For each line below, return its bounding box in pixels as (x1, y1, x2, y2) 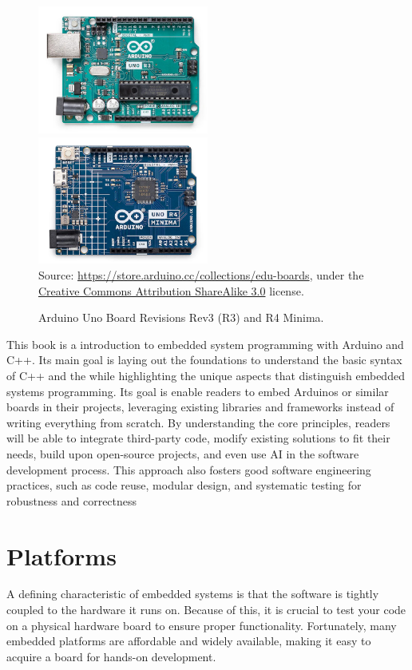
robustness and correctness (6, 492, 137, 509)
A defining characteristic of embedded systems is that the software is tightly (6, 585, 379, 602)
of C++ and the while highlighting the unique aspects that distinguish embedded (6, 367, 405, 383)
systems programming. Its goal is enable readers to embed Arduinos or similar (6, 383, 389, 399)
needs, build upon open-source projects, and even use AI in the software (6, 445, 359, 462)
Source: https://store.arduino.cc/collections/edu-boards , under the (38, 267, 364, 283)
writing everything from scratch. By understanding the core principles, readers (6, 414, 390, 430)
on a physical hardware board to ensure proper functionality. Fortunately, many (6, 616, 397, 633)
